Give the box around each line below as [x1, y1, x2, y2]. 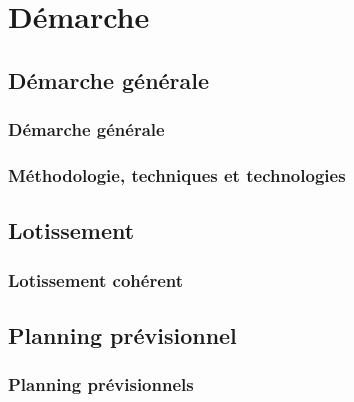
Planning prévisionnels [8, 372, 194, 397]
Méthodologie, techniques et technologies [8, 162, 346, 187]
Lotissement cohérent [8, 267, 183, 292]
